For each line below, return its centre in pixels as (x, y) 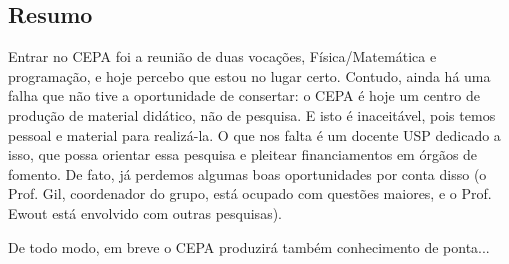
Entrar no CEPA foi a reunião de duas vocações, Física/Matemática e (222, 56)
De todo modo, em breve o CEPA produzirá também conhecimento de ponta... (249, 246)
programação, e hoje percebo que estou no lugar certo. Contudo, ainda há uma (249, 75)
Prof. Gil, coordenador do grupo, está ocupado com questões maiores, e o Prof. (250, 193)
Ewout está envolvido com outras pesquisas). (145, 212)
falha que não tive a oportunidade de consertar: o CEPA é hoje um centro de (244, 95)
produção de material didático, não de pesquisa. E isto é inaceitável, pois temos (252, 114)
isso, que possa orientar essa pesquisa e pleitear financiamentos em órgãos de (243, 154)
